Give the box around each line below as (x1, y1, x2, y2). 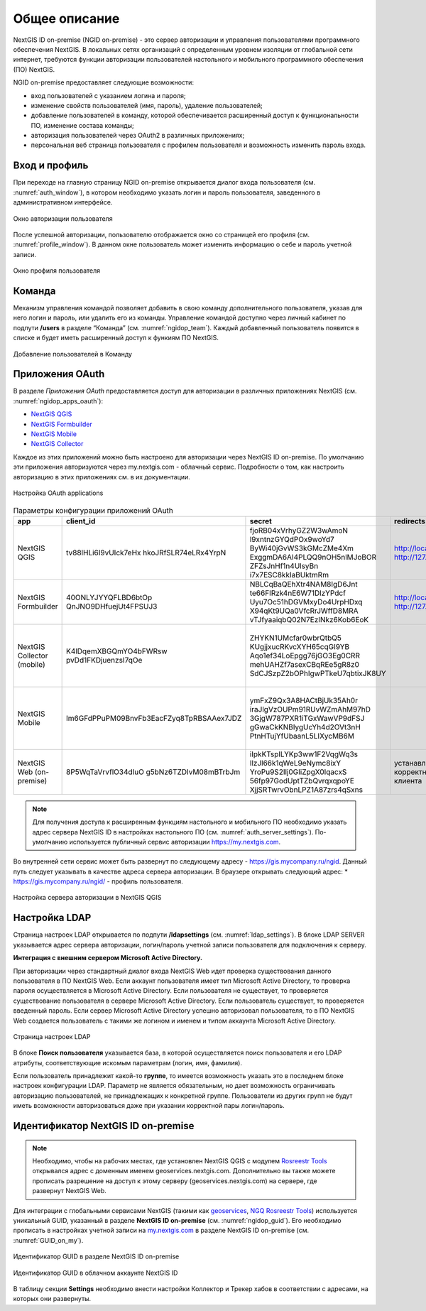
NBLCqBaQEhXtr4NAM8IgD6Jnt (249, 579, 358, 589)
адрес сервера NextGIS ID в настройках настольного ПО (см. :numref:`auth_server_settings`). (32, 827, 314, 836)
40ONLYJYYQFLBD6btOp (66, 592, 153, 602)
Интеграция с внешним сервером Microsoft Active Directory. (13, 954, 202, 962)
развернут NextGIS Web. (32, 1187, 106, 1195)
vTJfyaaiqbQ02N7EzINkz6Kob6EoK (249, 614, 369, 624)
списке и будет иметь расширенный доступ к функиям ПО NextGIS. (13, 334, 219, 342)
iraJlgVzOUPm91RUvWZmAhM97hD (249, 704, 371, 714)
